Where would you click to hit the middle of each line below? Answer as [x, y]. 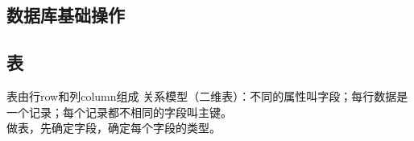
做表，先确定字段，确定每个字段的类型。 [114, 128]
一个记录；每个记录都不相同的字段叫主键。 [119, 112]
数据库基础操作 [66, 15]
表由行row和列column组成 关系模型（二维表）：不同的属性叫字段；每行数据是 [207, 95]
